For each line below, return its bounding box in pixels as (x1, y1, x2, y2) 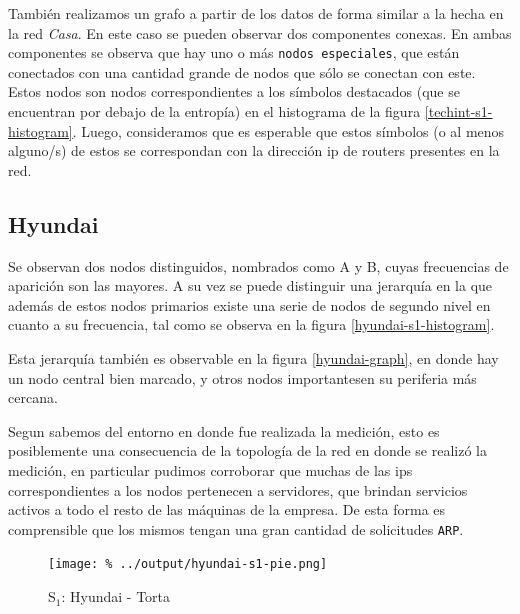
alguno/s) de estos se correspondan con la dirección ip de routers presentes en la (8, 140, 500, 161)
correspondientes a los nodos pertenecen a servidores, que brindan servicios (8, 479, 468, 500)
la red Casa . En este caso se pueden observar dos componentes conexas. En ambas (8, 22, 512, 43)
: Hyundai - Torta (61, 586, 171, 607)
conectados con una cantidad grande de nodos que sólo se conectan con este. (8, 61, 476, 82)
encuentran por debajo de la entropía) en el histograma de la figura (8, 101, 421, 122)
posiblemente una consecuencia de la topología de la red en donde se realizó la (8, 440, 487, 461)
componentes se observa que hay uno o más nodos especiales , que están (8, 42, 460, 63)
